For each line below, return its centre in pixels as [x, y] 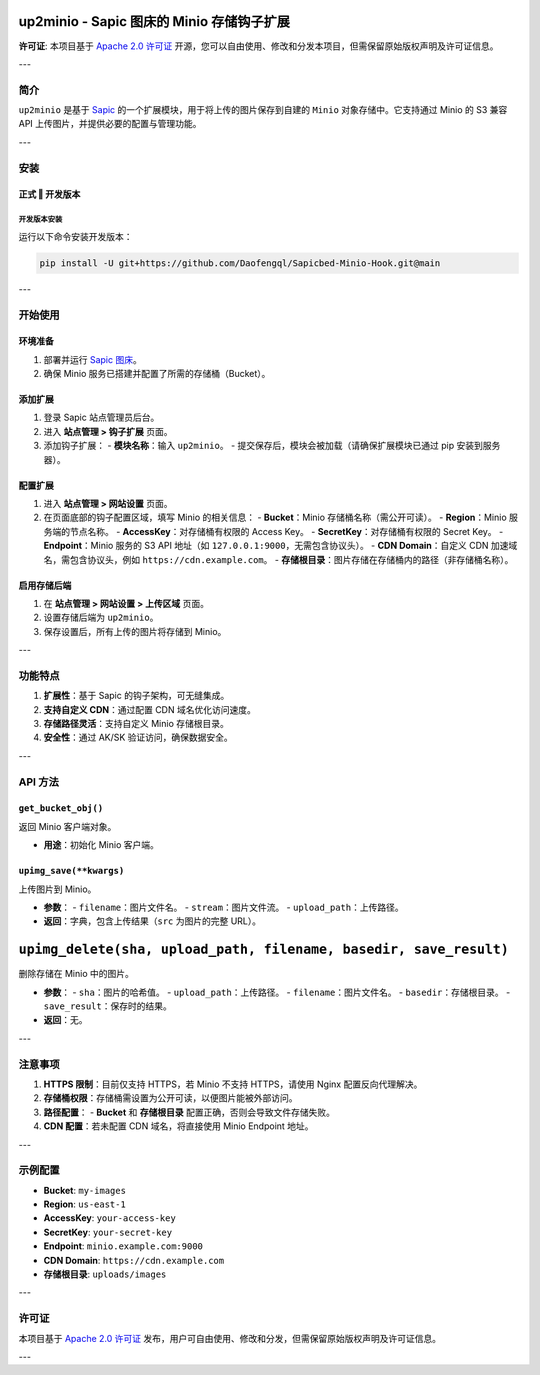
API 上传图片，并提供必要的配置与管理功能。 [110, 124]
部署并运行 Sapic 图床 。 [92, 359]
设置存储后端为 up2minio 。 [101, 617]
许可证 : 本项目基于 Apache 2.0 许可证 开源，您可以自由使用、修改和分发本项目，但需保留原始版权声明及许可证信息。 [258, 46]
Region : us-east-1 [85, 1204]
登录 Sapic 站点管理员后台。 [101, 417]
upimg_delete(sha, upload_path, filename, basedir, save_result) [263, 949]
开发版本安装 [40, 220]
